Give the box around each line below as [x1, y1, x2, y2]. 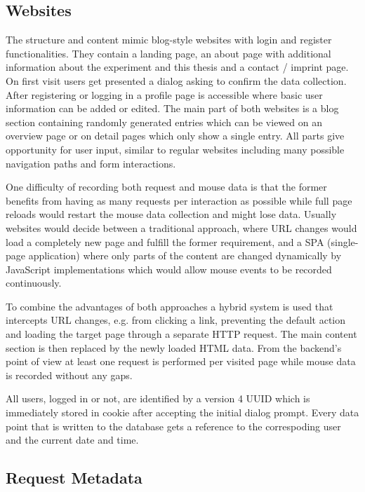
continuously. [6, 275, 62, 290]
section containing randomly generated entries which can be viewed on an [6, 114, 322, 129]
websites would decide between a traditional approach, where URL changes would [6, 220, 357, 235]
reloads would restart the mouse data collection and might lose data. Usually [6, 207, 337, 221]
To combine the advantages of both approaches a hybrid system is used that [6, 299, 333, 313]
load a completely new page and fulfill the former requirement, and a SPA [6, 234, 324, 249]
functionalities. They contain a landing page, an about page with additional [6, 46, 331, 60]
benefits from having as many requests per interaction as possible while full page [6, 193, 352, 207]
